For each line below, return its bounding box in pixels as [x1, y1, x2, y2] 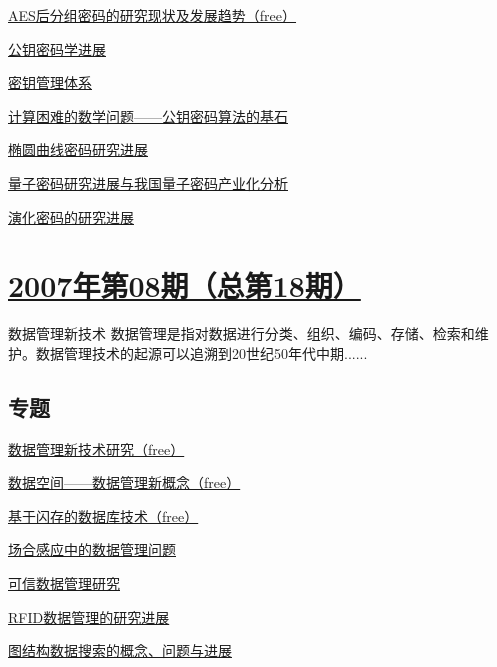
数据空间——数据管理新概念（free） [8, 472, 241, 493]
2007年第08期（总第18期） [8, 265, 361, 306]
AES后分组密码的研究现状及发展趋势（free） [8, 5, 297, 25]
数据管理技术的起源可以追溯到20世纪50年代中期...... [35, 342, 368, 363]
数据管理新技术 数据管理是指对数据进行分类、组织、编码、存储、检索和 [8, 323, 475, 344]
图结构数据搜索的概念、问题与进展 [8, 640, 232, 661]
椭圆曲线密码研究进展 [8, 139, 148, 160]
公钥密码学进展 [8, 38, 106, 59]
